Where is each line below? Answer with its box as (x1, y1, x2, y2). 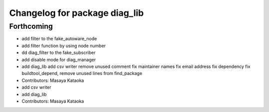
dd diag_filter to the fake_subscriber (21, 50, 96, 56)
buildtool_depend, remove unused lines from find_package (21, 70, 142, 76)
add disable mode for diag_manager (21, 56, 96, 62)
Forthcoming (9, 22, 53, 31)
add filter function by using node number (21, 43, 106, 49)
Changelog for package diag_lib (9, 7, 144, 18)
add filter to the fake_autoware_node (21, 36, 97, 42)
